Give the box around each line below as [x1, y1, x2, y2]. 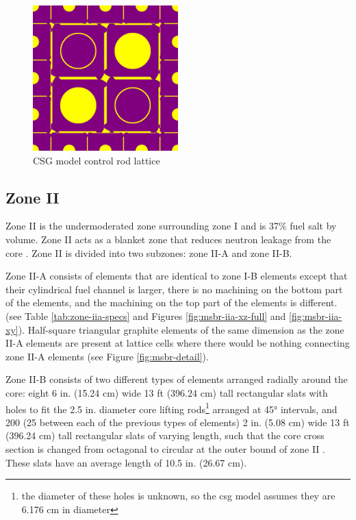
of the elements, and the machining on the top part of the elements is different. [5, 295, 338, 310]
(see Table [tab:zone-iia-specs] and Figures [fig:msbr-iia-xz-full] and [5, 308, 286, 323]
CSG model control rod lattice [33, 153, 160, 167]
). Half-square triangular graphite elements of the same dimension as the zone [18, 322, 344, 336]
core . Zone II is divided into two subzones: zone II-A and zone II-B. [5, 245, 292, 260]
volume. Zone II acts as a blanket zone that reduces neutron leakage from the [5, 232, 331, 246]
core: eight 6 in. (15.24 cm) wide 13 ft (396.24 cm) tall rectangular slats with [5, 385, 328, 399]
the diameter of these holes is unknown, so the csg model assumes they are [21, 488, 335, 503]
